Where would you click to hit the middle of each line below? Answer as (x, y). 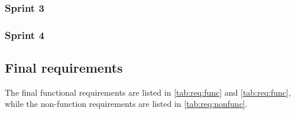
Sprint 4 (25, 35)
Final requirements (64, 68)
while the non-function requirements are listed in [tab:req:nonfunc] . (126, 104)
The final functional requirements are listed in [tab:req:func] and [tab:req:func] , (148, 92)
